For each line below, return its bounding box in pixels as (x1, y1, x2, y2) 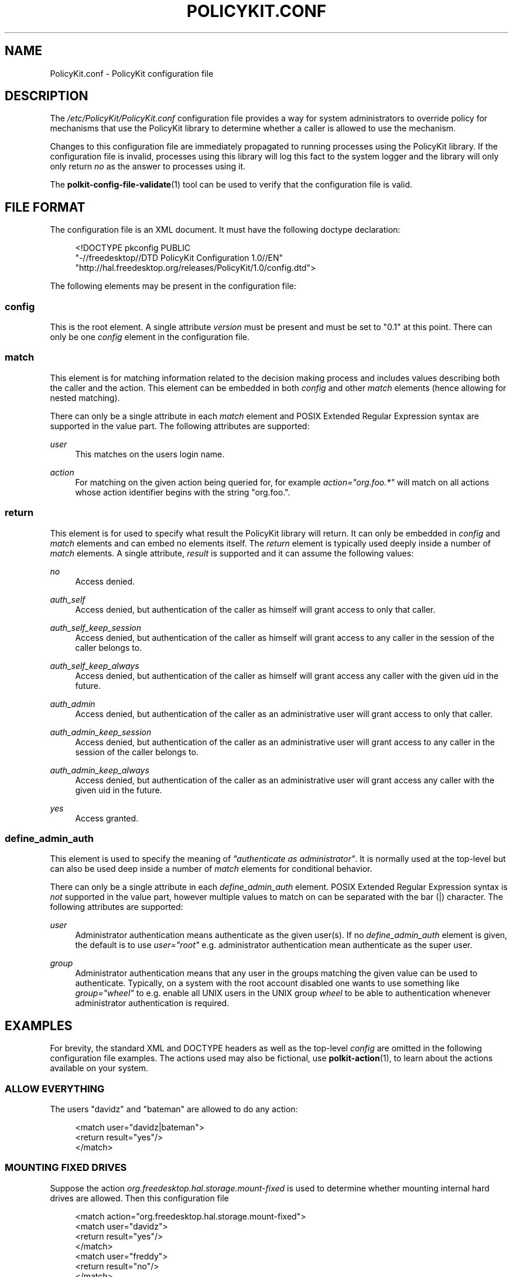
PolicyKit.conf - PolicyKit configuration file (50, 68, 214, 79)
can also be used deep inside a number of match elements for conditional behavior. (50, 864, 372, 874)
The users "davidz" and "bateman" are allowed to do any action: (50, 1103, 298, 1114)
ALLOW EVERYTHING (5, 1082, 105, 1095)
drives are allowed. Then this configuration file (50, 1193, 229, 1203)
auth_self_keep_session (50, 622, 141, 633)
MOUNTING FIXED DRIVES (5, 1161, 127, 1174)
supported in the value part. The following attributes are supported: (50, 420, 310, 431)
